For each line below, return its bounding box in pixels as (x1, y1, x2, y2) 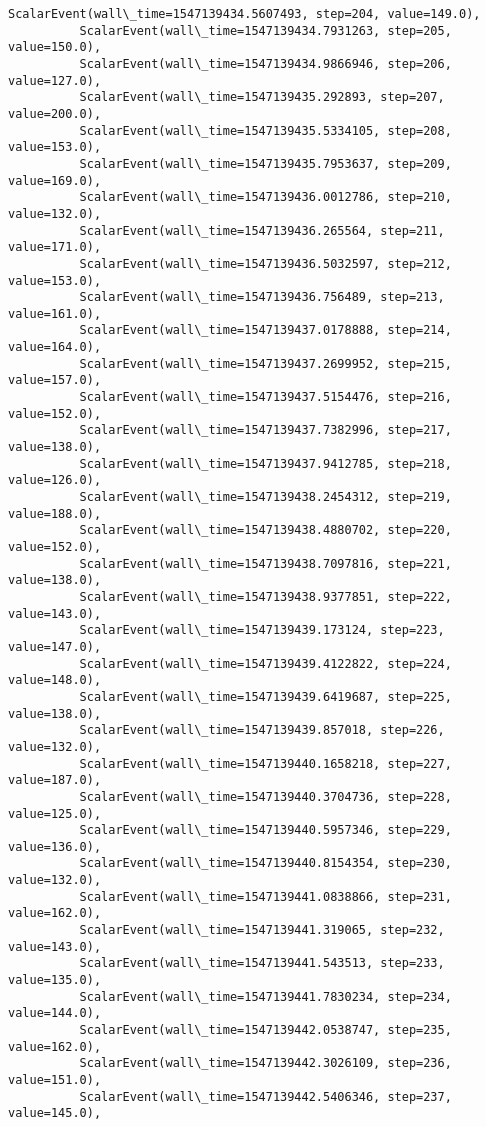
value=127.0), (8, 73, 102, 88)
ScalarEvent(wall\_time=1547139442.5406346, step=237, (79, 1089, 452, 1104)
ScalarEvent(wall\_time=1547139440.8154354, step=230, (79, 856, 452, 871)
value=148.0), (8, 673, 102, 688)
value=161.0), (8, 306, 102, 321)
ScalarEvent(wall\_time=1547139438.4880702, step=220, (79, 523, 452, 538)
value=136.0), (8, 839, 102, 854)
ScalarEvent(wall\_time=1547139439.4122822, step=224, (79, 656, 452, 671)
